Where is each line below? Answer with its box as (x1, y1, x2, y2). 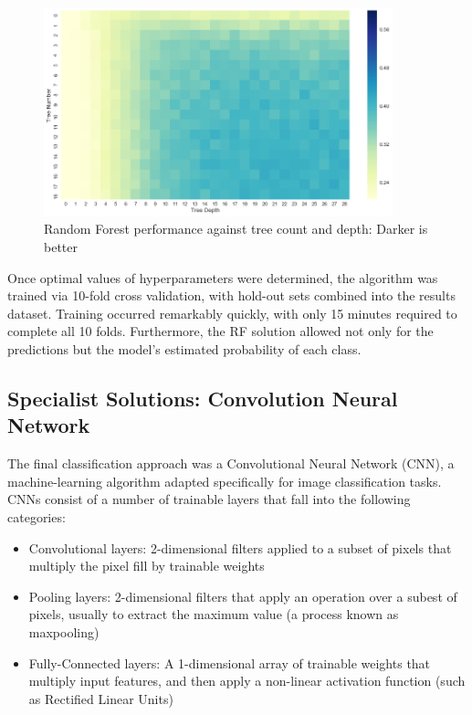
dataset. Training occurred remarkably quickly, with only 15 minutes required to (7, 303, 457, 322)
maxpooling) (28, 622, 100, 641)
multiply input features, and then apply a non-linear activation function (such (28, 671, 466, 690)
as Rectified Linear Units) (28, 689, 173, 708)
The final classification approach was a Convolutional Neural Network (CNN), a (7, 454, 455, 473)
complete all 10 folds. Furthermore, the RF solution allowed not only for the (7, 321, 434, 341)
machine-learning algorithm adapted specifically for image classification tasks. (7, 471, 442, 490)
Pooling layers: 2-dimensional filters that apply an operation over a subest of (28, 586, 457, 605)
